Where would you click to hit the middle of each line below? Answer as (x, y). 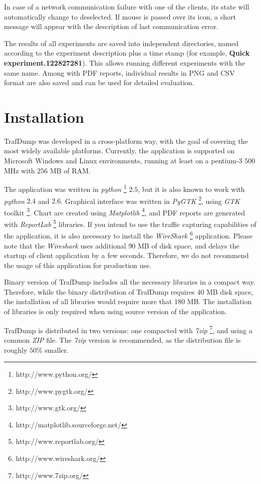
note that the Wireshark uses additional (65, 245)
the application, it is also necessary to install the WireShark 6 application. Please (128, 235)
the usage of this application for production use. (78, 265)
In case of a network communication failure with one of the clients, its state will (127, 7)
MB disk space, (230, 291)
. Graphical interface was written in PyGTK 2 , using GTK (150, 200)
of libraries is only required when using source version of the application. (115, 311)
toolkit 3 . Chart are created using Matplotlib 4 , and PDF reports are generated (125, 211)
